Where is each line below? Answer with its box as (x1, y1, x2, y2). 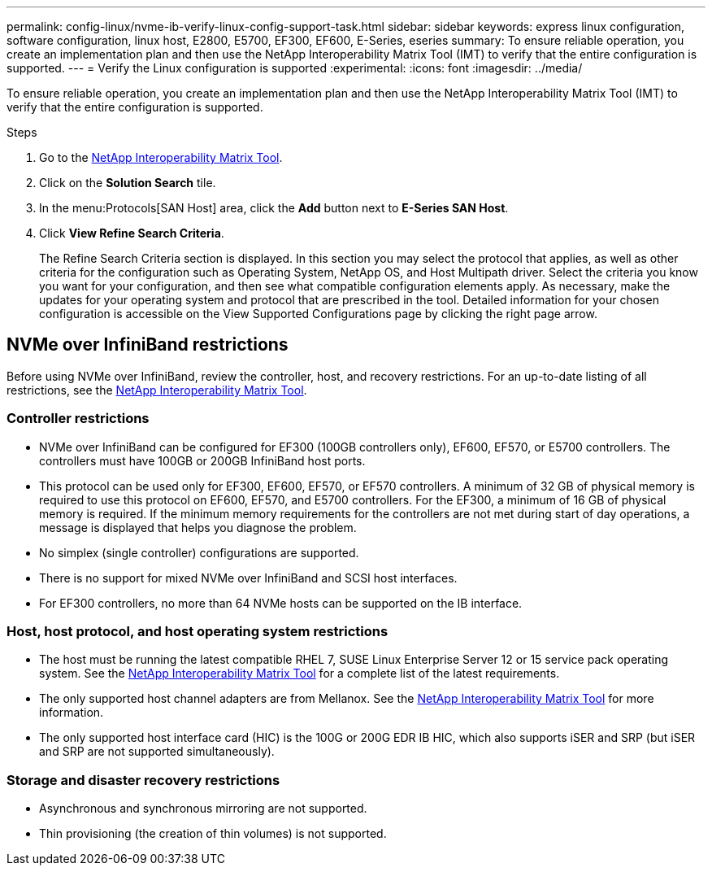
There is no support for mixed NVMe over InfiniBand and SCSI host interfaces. (39, 570, 458, 585)
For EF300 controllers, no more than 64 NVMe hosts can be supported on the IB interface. (39, 595, 523, 610)
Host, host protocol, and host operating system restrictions (7, 622, 389, 639)
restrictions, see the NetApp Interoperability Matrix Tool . (7, 382, 307, 397)
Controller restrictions (7, 410, 150, 427)
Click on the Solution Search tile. (39, 176, 216, 190)
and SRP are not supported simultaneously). (39, 744, 275, 759)
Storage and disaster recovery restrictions (7, 771, 280, 788)
